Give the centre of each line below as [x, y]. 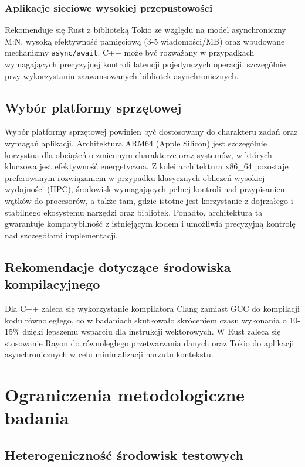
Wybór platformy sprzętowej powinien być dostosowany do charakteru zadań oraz [151, 132]
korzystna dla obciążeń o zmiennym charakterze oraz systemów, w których [138, 154]
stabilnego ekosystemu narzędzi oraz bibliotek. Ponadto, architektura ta [134, 212]
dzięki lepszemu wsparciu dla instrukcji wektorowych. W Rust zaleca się [152, 331]
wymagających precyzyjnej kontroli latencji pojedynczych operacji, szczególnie [145, 64]
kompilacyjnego [52, 284]
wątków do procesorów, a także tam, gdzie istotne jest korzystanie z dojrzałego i [149, 201]
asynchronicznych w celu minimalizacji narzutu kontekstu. [109, 354]
